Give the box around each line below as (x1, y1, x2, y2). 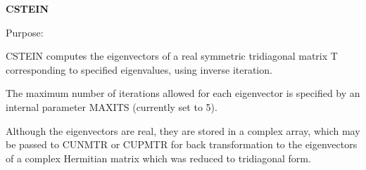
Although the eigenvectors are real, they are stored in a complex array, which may (6, 123, 360, 138)
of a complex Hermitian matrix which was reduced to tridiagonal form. (6, 150, 311, 165)
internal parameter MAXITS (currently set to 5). (6, 99, 217, 114)
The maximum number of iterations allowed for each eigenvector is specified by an (6, 86, 360, 100)
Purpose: (6, 25, 44, 39)
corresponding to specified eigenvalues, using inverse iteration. (6, 62, 272, 77)
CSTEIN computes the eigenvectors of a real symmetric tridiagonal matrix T (6, 48, 338, 63)
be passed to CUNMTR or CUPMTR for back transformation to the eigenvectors (6, 137, 358, 152)
